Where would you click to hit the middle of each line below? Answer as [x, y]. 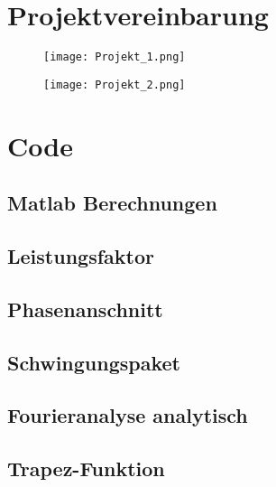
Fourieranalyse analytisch [128, 415]
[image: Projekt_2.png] [115, 84]
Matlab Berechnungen [112, 203]
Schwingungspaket [94, 362]
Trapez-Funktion [86, 468]
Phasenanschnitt [85, 309]
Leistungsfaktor [81, 255]
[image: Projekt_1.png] [115, 57]
